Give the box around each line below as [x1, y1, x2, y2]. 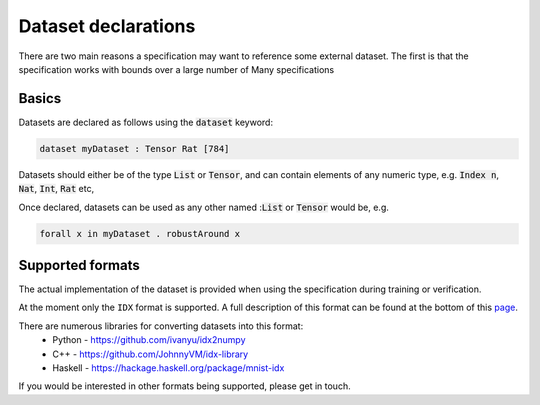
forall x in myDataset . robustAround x [39, 228, 240, 239]
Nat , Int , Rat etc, [18, 183, 95, 195]
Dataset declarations [18, 15, 196, 37]
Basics [18, 90, 62, 107]
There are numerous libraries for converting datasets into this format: [18, 320, 304, 332]
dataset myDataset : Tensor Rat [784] [39, 143, 230, 154]
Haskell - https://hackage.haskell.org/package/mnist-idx [52, 362, 285, 374]
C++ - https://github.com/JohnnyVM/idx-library [52, 348, 249, 360]
